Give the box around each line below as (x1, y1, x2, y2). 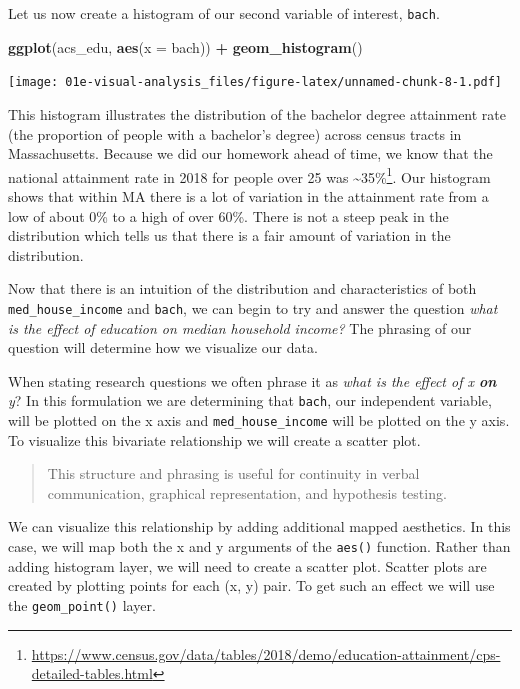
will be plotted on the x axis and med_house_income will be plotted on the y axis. (8, 410, 510, 430)
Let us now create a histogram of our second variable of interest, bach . (8, 3, 440, 23)
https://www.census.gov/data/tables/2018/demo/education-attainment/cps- (31, 643, 501, 664)
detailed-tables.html (31, 663, 153, 684)
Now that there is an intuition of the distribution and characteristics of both (8, 278, 477, 299)
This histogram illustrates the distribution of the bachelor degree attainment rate (8, 103, 507, 124)
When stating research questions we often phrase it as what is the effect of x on (8, 370, 497, 391)
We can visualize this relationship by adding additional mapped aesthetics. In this (8, 516, 511, 537)
